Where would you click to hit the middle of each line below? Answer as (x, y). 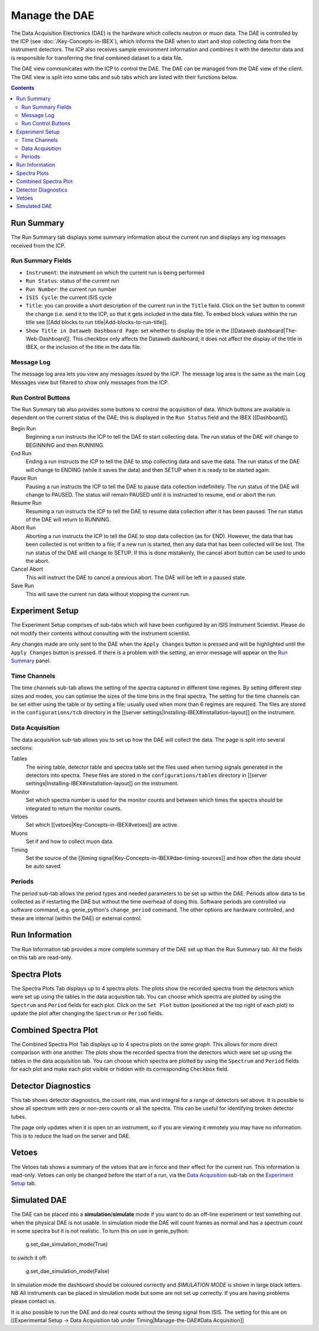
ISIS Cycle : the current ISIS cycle (69, 297)
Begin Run (24, 428)
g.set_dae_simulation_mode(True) (67, 1244)
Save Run (22, 586)
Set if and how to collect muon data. (70, 841)
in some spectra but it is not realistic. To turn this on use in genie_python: (100, 1230)
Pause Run (24, 478)
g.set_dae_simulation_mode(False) (68, 1271)
